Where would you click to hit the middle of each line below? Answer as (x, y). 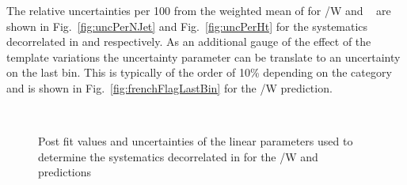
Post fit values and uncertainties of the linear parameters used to (196, 141)
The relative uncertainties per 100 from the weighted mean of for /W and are (199, 10)
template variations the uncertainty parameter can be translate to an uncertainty (203, 57)
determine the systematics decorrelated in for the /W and (178, 156)
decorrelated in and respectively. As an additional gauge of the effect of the (189, 42)
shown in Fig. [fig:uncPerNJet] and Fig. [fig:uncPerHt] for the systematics (187, 26)
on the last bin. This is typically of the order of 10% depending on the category (199, 72)
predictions (65, 172)
